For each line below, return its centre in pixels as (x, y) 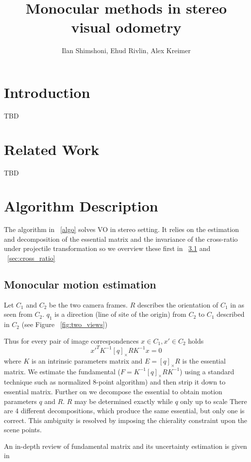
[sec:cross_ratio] (31, 258)
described (231, 314)
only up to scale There (214, 401)
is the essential (204, 360)
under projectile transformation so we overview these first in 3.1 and (107, 248)
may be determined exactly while (124, 401)
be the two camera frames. (88, 304)
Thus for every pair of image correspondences (71, 340)
